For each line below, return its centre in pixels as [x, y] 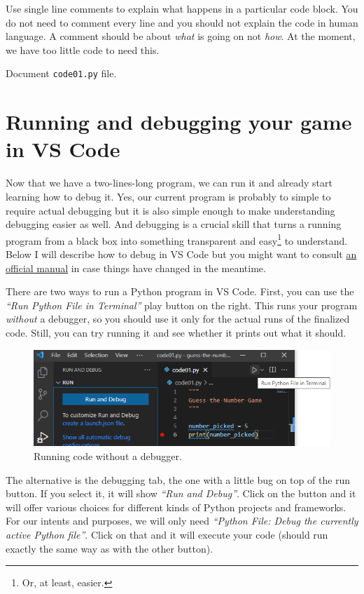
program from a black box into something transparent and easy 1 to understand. [177, 239]
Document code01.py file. [61, 73]
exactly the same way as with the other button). [110, 548]
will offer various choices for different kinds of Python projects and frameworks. [176, 507]
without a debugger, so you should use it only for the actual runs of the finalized [178, 319]
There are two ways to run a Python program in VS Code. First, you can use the [180, 291]
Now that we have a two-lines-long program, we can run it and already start [169, 183]
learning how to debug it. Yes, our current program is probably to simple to [168, 196]
